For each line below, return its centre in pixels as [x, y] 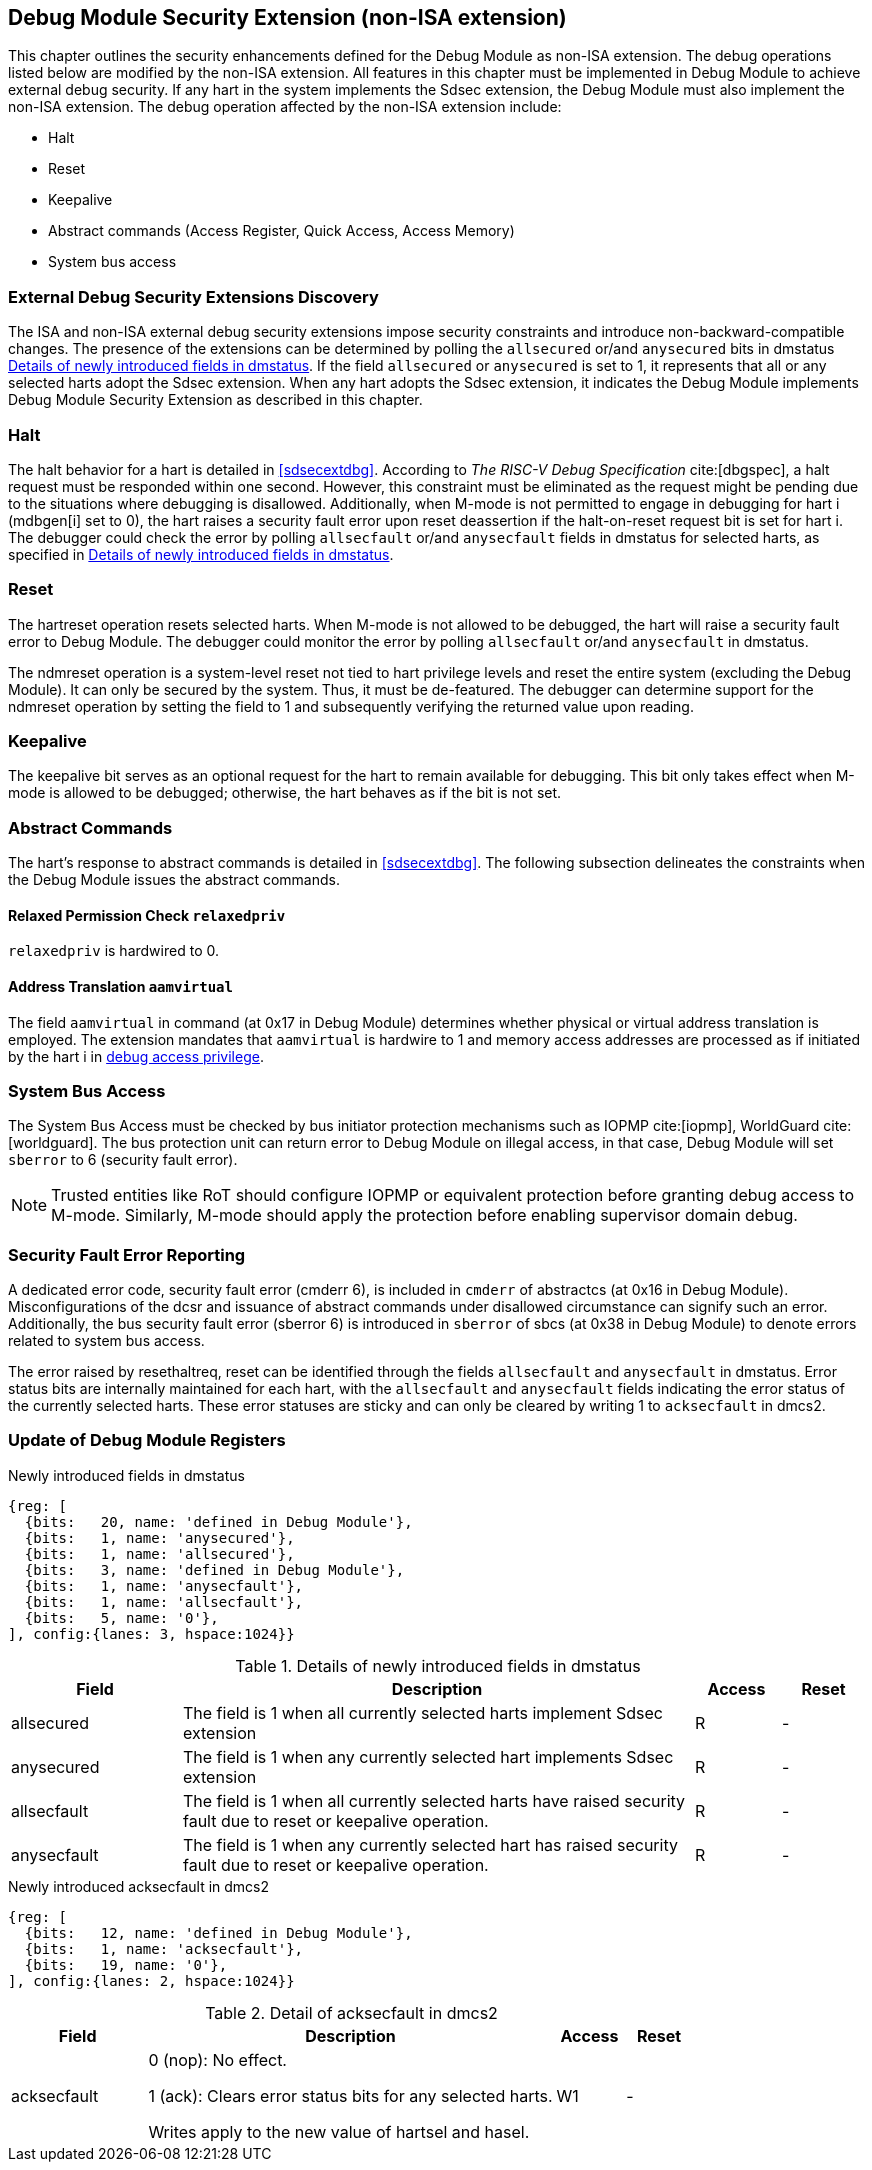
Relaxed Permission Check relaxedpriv [147, 915]
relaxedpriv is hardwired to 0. [113, 951]
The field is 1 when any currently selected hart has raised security [430, 1844]
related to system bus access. [106, 1341]
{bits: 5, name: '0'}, [121, 1617]
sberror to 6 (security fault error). [123, 1160]
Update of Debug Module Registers [147, 1440]
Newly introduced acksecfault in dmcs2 [139, 1886]
